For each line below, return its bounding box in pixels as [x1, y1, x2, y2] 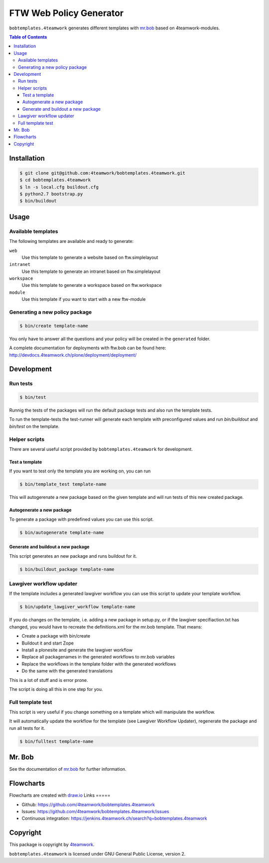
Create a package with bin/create [21, 633, 91, 639]
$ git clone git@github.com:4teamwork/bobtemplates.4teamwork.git [19, 170, 185, 176]
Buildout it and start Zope [21, 640, 74, 646]
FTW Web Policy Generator [9, 7, 124, 18]
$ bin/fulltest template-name [19, 738, 94, 744]
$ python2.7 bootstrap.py [19, 191, 83, 197]
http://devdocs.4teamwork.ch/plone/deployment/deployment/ [9, 352, 137, 358]
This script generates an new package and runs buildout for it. [9, 553, 137, 559]
